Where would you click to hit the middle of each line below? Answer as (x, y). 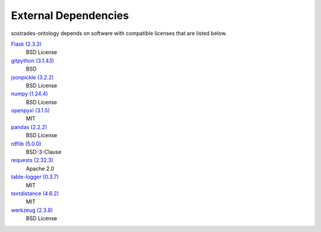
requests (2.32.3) (32, 160)
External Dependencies (70, 15)
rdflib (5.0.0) (26, 144)
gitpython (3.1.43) (33, 61)
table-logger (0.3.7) (35, 177)
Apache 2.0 (40, 169)
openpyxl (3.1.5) (30, 110)
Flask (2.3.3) (26, 44)
